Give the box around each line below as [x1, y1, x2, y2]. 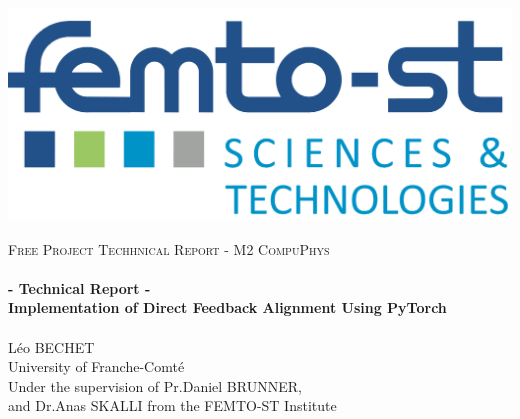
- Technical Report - [8, 277, 151, 298]
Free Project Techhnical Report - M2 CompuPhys [8, 238, 330, 259]
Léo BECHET [8, 336, 95, 357]
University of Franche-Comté [8, 356, 185, 377]
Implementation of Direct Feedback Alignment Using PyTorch [8, 297, 447, 318]
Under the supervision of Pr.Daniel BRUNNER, [8, 375, 302, 396]
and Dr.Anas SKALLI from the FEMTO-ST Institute [8, 395, 337, 416]
